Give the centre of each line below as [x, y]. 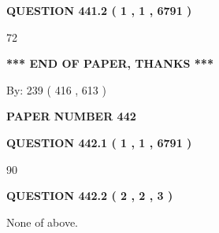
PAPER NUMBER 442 [71, 116]
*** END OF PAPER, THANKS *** [110, 63]
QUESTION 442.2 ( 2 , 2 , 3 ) [90, 196]
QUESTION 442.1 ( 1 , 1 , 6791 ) [99, 142]
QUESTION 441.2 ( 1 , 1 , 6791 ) [99, 10]
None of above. [42, 222]
